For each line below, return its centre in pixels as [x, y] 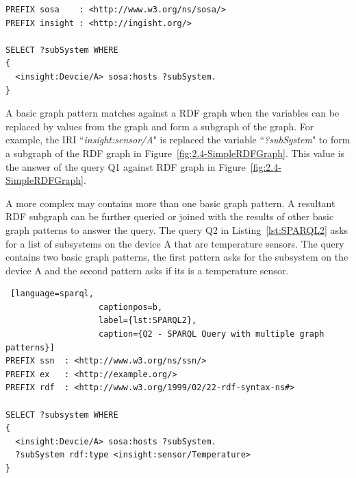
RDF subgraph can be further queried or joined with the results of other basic [170, 216]
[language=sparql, [52, 294]
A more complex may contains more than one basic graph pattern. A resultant [170, 203]
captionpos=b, [131, 307]
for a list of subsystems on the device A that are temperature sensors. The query [175, 243]
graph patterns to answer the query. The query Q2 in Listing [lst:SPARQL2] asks [177, 229]
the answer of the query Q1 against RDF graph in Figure [126, 166]
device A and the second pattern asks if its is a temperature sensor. [147, 270]
